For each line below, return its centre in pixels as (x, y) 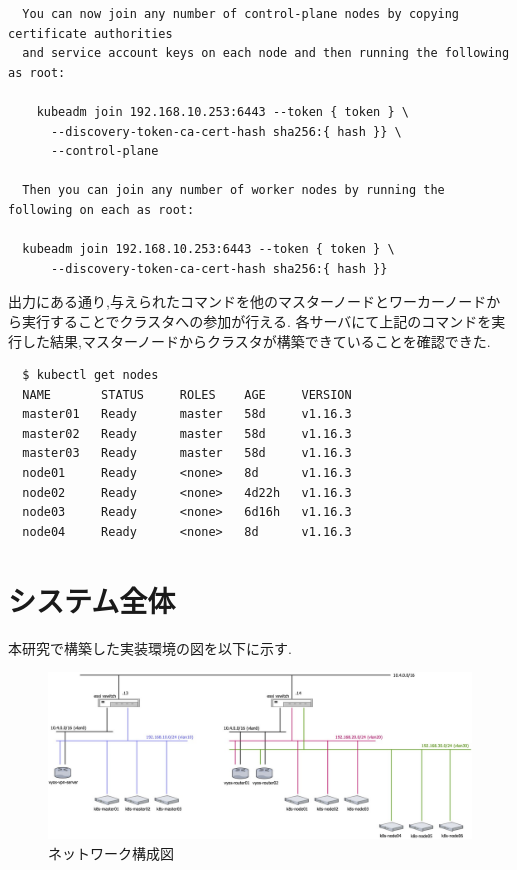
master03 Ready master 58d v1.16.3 (187, 453)
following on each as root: (101, 209)
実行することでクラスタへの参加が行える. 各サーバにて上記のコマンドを (256, 320)
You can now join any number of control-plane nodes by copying (241, 14)
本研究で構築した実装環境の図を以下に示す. (150, 647)
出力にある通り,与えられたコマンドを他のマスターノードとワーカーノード (247, 301)
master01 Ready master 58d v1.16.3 (187, 414)
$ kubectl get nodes (90, 375)
